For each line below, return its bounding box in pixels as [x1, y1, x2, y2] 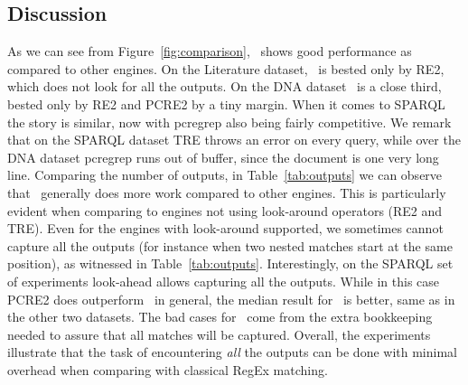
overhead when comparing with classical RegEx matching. [7, 360, 328, 379]
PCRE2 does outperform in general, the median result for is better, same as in [7, 289, 455, 308]
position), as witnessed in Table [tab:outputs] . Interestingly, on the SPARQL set [7, 254, 454, 273]
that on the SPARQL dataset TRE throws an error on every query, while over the [7, 130, 461, 149]
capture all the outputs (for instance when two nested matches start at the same [7, 236, 453, 255]
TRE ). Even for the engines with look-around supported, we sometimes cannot [7, 219, 444, 238]
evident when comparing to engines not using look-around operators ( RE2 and [7, 201, 443, 220]
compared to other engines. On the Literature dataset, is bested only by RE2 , [7, 59, 445, 78]
